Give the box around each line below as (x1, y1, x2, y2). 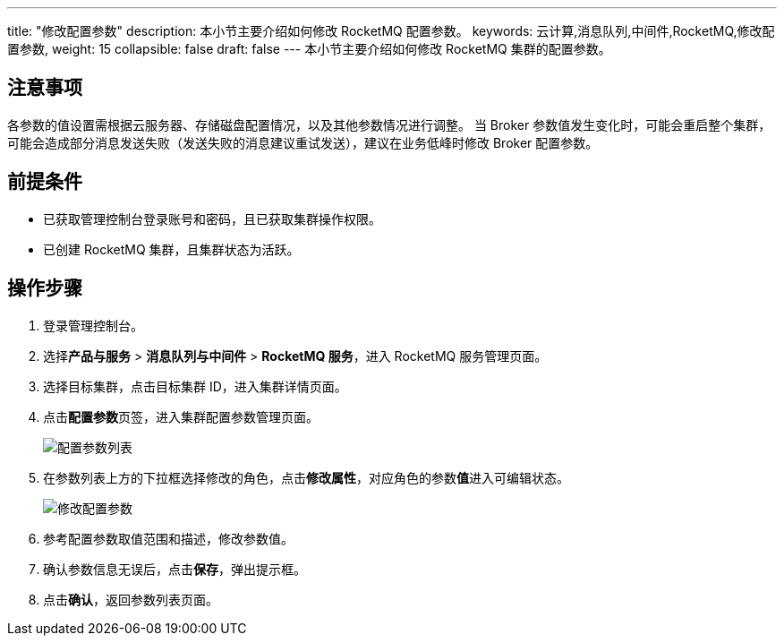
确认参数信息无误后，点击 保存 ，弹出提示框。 (43, 561, 306, 577)
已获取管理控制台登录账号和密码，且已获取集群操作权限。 (43, 210, 381, 227)
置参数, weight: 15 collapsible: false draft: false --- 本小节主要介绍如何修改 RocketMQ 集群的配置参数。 (7, 41, 611, 56)
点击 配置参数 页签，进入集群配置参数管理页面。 (43, 408, 319, 424)
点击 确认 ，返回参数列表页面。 (43, 591, 218, 607)
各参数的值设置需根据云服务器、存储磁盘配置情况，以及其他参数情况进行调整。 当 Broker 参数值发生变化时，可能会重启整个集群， (7, 116, 771, 133)
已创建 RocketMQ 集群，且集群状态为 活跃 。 (43, 241, 300, 257)
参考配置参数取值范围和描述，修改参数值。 (43, 530, 294, 546)
